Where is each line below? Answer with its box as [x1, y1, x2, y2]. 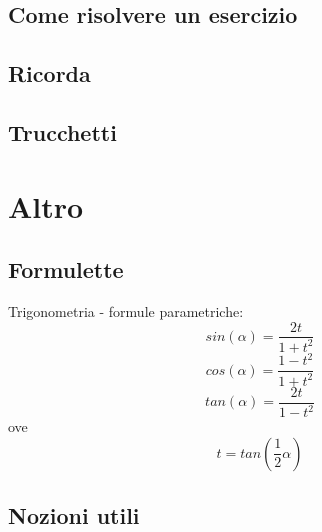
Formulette [8, 254, 124, 285]
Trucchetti [8, 116, 117, 147]
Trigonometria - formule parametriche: [8, 300, 244, 321]
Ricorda [8, 58, 91, 89]
